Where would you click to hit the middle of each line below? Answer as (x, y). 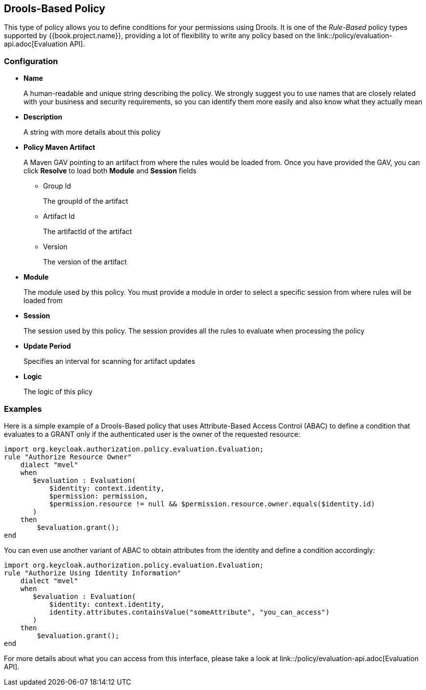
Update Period (47, 346)
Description (43, 117)
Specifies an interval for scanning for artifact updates (109, 361)
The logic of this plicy (58, 392)
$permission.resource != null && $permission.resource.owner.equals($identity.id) (212, 504)
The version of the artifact (85, 262)
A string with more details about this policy (92, 132)
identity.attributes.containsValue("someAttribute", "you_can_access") (189, 612)
